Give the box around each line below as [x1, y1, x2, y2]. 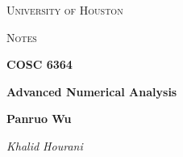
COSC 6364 [6, 56, 73, 73]
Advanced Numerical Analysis [6, 83, 177, 100]
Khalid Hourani [6, 137, 83, 154]
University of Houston [6, 2, 123, 18]
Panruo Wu [6, 110, 72, 127]
